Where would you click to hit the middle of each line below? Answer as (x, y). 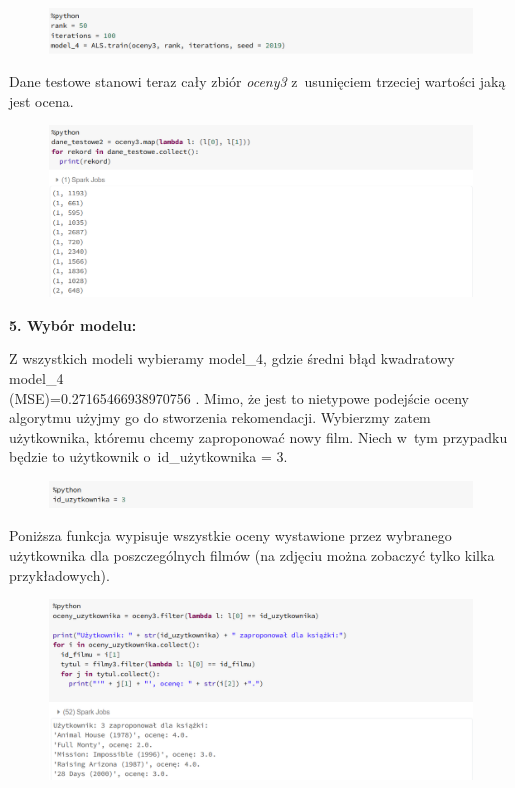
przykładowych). (59, 574)
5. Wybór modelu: (73, 324)
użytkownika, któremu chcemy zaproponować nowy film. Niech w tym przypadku (258, 436)
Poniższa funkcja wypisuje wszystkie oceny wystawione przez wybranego (230, 535)
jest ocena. (41, 100)
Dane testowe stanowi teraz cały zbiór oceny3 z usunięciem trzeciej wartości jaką (257, 81)
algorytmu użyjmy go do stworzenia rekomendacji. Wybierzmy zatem (220, 417)
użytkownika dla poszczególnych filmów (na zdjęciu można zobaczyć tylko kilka (252, 555)
